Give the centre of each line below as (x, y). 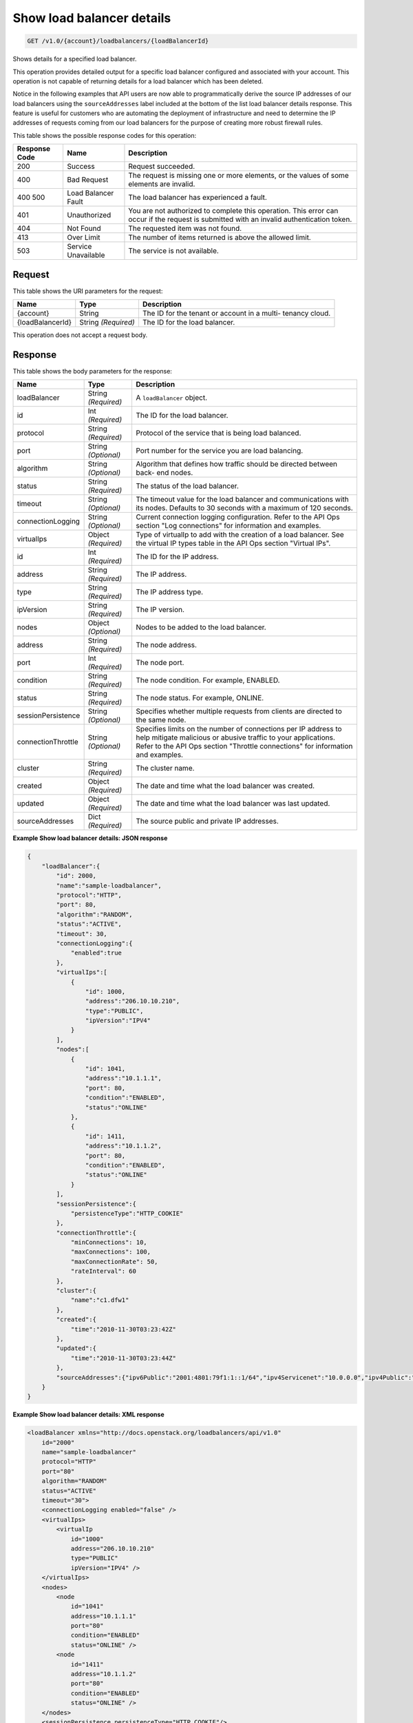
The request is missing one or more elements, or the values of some (239, 176)
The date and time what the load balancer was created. (225, 786)
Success (81, 167)
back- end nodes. (164, 473)
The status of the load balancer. (187, 486)
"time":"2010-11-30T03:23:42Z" (124, 1329)
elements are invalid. (162, 184)
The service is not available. (174, 251)
